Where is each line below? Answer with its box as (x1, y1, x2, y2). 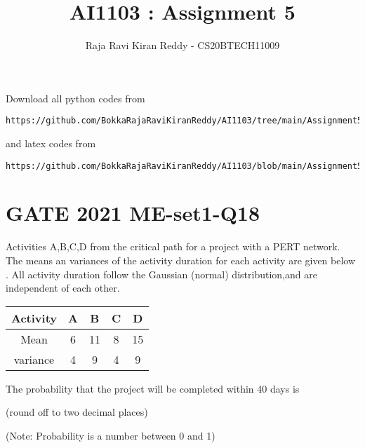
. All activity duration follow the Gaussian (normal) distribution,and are (6, 266, 317, 281)
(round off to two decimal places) (6, 405, 148, 419)
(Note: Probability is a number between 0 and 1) (6, 428, 215, 442)
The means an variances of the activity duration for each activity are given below (6, 252, 356, 267)
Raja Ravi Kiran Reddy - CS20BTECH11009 (85, 38, 280, 53)
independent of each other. (6, 280, 120, 295)
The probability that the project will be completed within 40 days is (6, 381, 300, 395)
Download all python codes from (6, 90, 145, 105)
